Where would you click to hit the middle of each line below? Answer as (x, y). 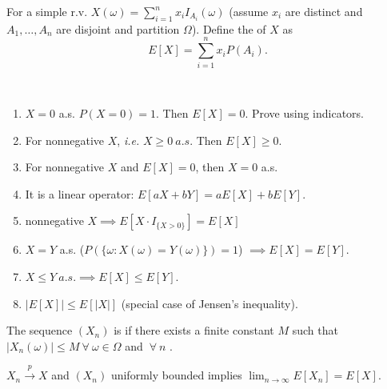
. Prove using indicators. (305, 113)
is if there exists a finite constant (194, 330)
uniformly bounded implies (176, 375)
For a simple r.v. (47, 11)
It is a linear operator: (80, 193)
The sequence (40, 330)
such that (315, 330)
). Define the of (229, 28)
